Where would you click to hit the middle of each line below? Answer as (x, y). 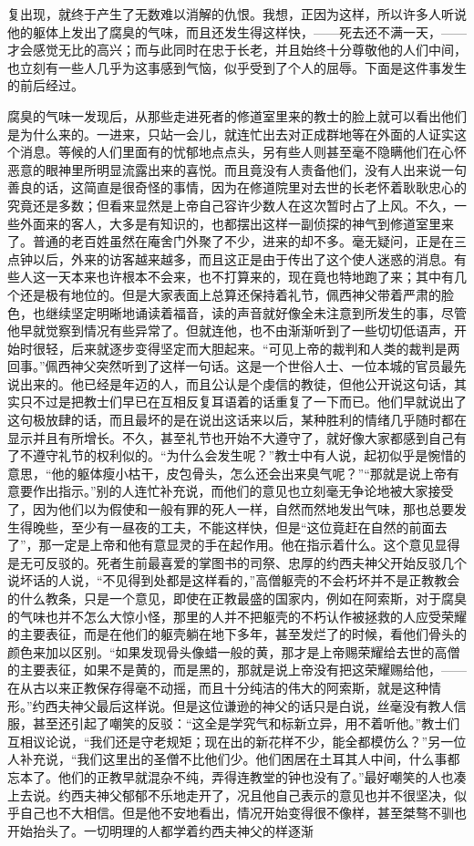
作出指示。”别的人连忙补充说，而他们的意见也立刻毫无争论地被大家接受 (243, 491)
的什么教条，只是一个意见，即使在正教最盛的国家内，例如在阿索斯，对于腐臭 (237, 598)
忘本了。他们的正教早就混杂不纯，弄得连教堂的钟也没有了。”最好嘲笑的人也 (231, 776)
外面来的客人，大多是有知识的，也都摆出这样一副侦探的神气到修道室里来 (237, 223)
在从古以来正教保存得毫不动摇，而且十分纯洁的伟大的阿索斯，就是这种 (218, 687)
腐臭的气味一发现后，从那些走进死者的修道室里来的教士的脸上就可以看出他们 (237, 115)
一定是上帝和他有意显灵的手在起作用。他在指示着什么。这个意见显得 (256, 545)
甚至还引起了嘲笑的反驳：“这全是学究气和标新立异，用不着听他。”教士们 (246, 723)
